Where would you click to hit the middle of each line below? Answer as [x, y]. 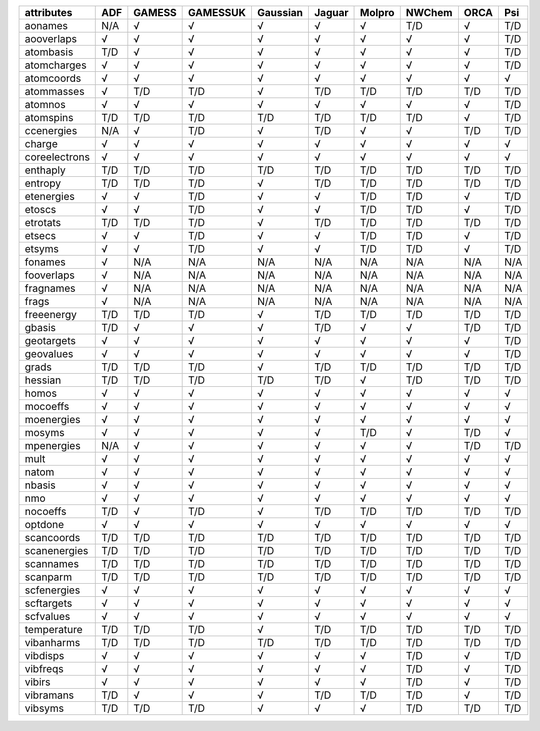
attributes [48, 12]
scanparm [48, 577]
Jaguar [331, 12]
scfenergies [52, 590]
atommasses [54, 91]
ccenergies [51, 130]
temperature [54, 629]
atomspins [49, 117]
